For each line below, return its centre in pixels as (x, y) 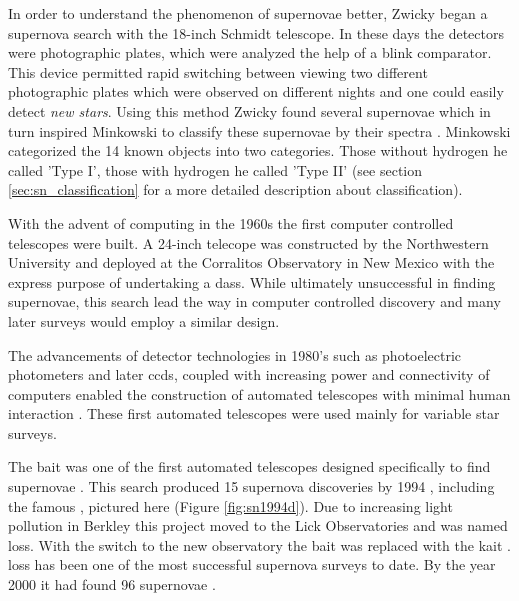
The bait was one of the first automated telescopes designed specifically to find (249, 466)
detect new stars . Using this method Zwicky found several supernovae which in (249, 110)
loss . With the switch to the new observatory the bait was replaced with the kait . (259, 544)
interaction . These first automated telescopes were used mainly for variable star (254, 413)
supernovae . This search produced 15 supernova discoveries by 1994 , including (251, 486)
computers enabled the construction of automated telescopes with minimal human (259, 393)
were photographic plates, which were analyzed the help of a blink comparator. (250, 52)
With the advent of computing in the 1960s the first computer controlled (231, 222)
